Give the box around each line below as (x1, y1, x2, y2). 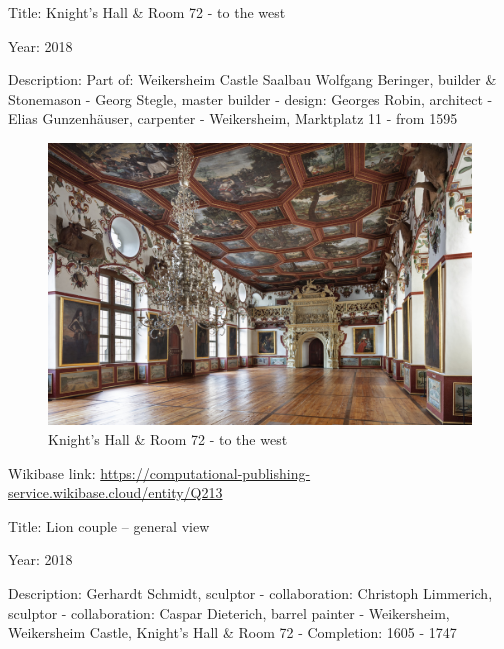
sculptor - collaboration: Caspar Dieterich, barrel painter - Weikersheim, (8, 602, 450, 623)
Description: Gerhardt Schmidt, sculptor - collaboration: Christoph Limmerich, (8, 582, 493, 603)
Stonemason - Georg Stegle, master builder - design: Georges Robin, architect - (8, 88, 493, 109)
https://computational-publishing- (100, 462, 311, 483)
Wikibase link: (8, 462, 96, 483)
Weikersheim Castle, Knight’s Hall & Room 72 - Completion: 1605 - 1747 (8, 622, 457, 643)
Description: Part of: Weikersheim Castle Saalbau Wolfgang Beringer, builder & (8, 69, 497, 90)
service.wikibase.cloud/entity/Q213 (8, 482, 223, 503)
